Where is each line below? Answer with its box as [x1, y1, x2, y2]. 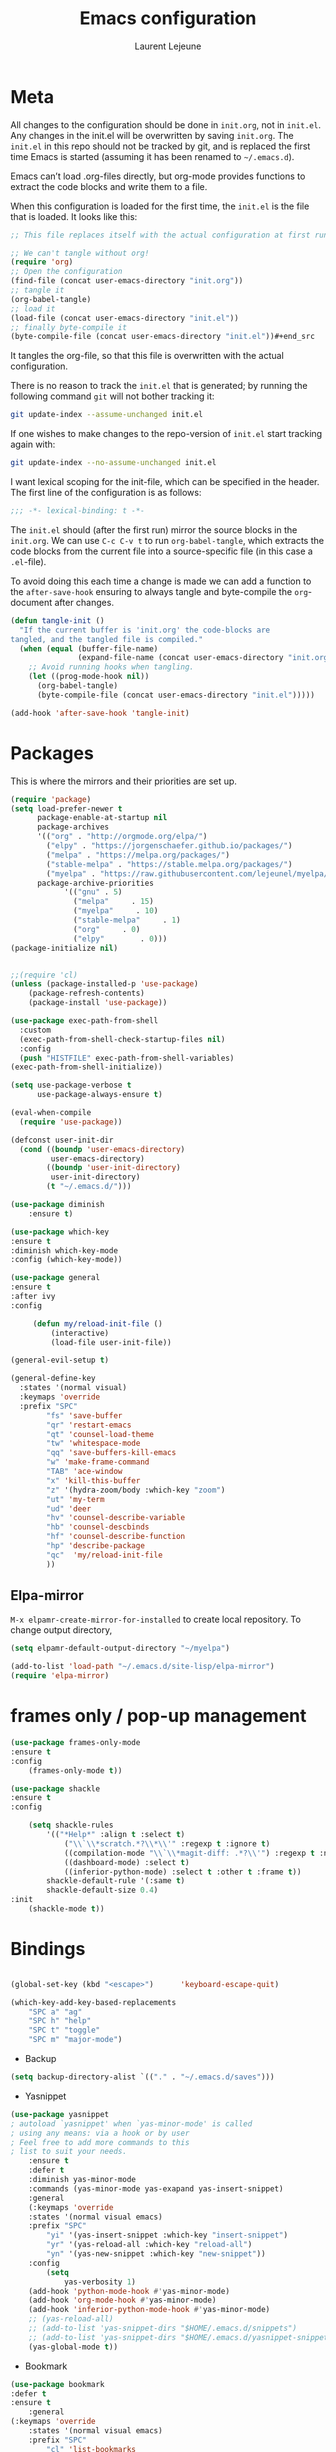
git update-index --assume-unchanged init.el [10, 410, 203, 420]
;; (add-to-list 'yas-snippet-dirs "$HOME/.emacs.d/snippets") [28, 2323, 298, 2334]
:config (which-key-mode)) [10, 1255, 123, 1265]
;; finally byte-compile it [10, 322, 128, 332]
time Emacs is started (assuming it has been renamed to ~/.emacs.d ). [10, 150, 295, 162]
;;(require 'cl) [10, 970, 78, 980]
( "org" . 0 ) [73, 924, 141, 934]
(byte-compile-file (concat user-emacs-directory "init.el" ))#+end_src [10, 332, 315, 342]
